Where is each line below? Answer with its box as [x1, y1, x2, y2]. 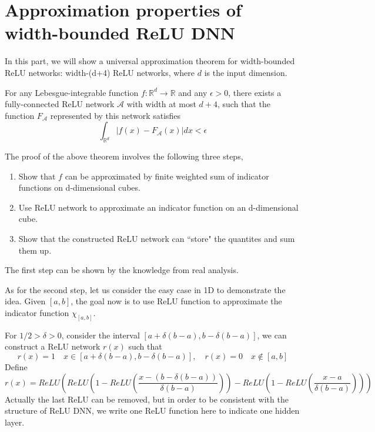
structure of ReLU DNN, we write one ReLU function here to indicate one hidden [5, 404, 300, 417]
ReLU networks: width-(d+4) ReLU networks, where [5, 66, 195, 78]
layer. [5, 416, 25, 428]
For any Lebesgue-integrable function [5, 86, 139, 98]
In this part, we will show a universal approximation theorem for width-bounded [5, 55, 295, 67]
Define [5, 361, 28, 373]
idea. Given [5, 295, 46, 307]
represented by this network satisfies [50, 109, 181, 121]
